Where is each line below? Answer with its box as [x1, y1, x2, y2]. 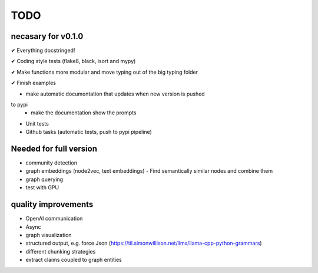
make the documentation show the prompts [31, 109, 137, 116]
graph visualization [25, 231, 72, 238]
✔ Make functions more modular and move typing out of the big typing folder [11, 68, 198, 75]
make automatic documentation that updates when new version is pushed [25, 90, 206, 97]
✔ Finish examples [11, 80, 56, 87]
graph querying [25, 176, 64, 183]
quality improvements [11, 199, 94, 209]
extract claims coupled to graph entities [25, 256, 122, 264]
